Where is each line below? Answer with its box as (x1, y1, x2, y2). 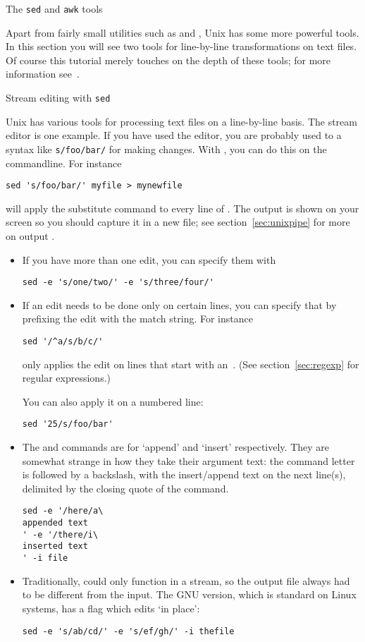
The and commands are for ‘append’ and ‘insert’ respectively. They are (22, 440, 330, 454)
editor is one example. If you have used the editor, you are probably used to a (6, 128, 342, 143)
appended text (22, 518, 88, 528)
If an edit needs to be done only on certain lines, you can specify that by (22, 297, 337, 312)
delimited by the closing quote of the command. (22, 480, 229, 495)
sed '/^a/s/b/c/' (22, 337, 104, 346)
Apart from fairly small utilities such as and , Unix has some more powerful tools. (6, 25, 359, 40)
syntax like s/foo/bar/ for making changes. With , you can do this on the (6, 141, 327, 156)
